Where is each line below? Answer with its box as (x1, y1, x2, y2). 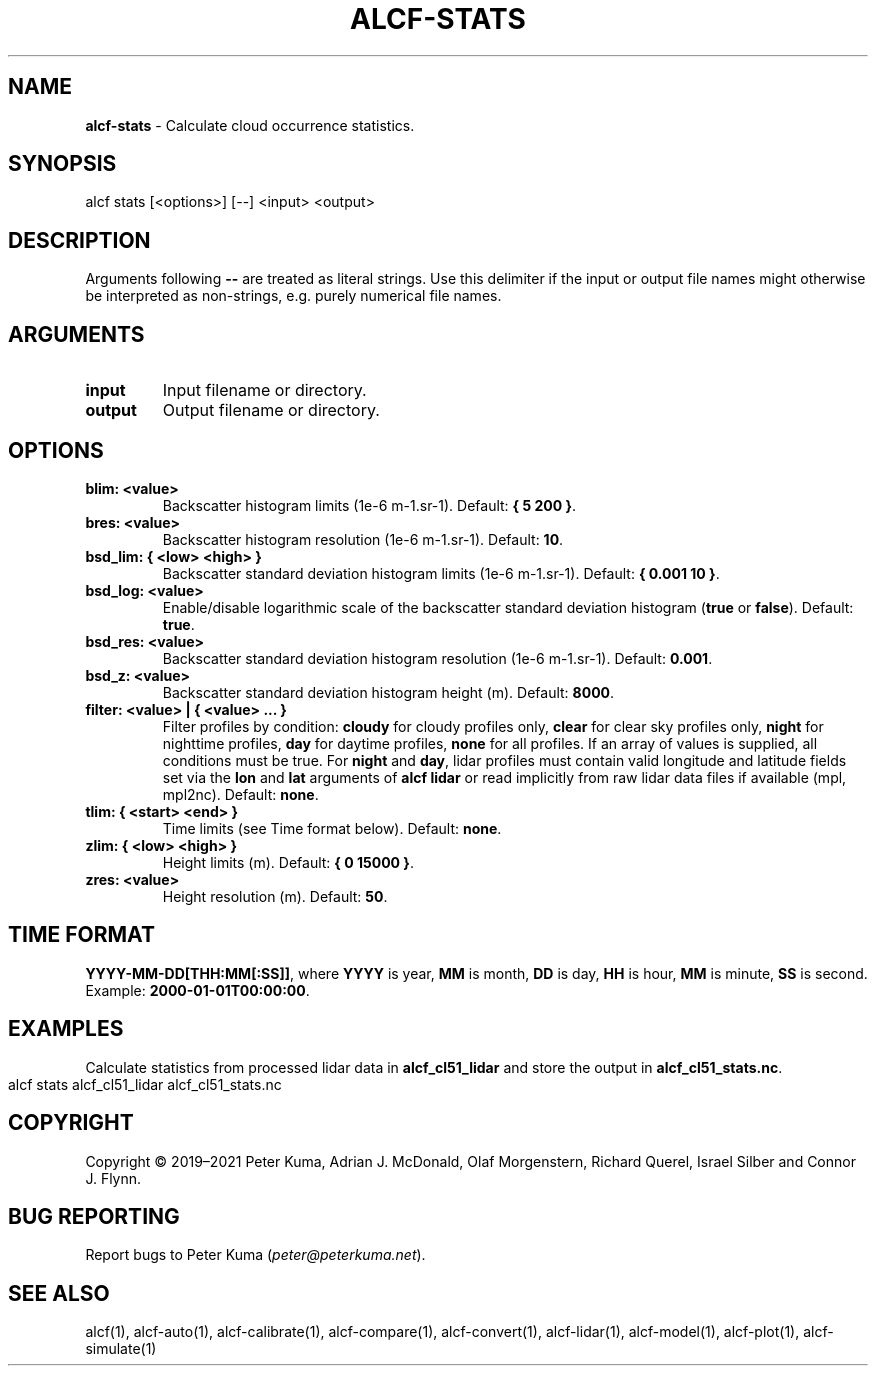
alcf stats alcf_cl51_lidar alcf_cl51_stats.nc (8, 1075, 282, 1093)
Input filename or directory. (162, 380, 367, 401)
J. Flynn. (85, 1169, 142, 1187)
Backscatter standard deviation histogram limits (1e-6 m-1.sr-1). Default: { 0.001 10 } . (162, 564, 720, 582)
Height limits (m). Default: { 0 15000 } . (162, 853, 414, 871)
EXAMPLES (8, 1016, 124, 1042)
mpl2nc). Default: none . (162, 785, 319, 803)
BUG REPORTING (8, 1203, 180, 1229)
